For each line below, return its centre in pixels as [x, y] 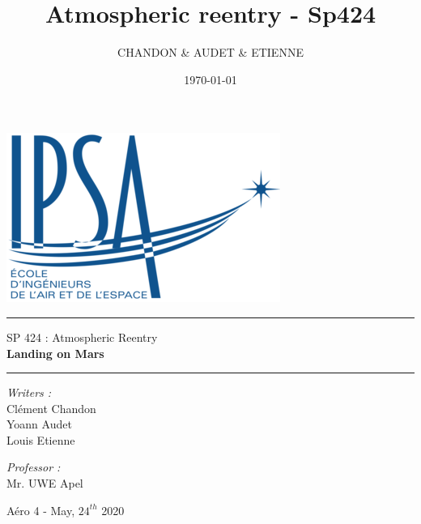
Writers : [29, 392]
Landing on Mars [55, 353]
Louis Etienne [41, 439]
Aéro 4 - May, [41, 510]
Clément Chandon [51, 408]
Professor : [34, 467]
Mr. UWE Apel [45, 483]
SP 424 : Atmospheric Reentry [82, 337]
